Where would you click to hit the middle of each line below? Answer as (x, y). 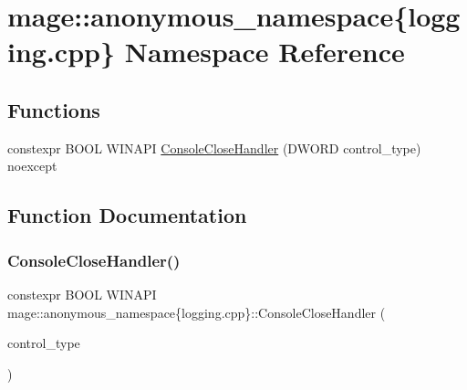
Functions (54, 109)
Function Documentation (127, 215)
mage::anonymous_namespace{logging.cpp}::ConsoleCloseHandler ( (197, 312)
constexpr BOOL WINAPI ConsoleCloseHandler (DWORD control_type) (214, 148)
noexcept (32, 166)
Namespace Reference (265, 52)
